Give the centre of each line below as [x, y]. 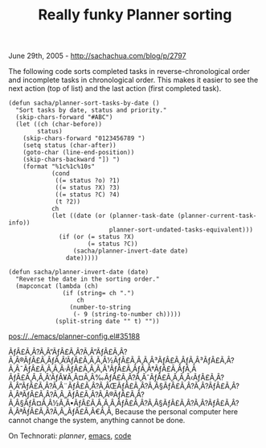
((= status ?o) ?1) [88, 181]
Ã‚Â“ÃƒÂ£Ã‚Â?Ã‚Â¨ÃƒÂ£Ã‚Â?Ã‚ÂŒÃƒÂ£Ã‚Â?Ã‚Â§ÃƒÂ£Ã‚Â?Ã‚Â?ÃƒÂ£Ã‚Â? [124, 386]
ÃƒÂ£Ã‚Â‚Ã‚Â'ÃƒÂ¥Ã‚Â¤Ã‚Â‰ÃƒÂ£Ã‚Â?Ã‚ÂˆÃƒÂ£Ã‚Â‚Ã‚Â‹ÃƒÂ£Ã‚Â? [117, 378]
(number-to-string [100, 307]
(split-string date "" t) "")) [107, 322]
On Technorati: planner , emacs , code [70, 436]
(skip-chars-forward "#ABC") [64, 117]
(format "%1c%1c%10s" [59, 166]
